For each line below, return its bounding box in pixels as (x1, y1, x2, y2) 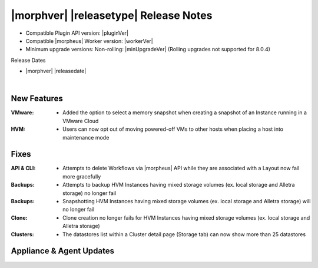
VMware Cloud (62, 117, 99, 124)
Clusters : (11, 230, 35, 238)
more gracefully (62, 173, 101, 180)
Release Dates (11, 57, 46, 64)
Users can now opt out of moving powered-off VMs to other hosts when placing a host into (62, 125, 284, 133)
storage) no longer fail (62, 189, 117, 197)
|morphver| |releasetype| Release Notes (11, 9, 213, 22)
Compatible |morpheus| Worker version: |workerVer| (25, 37, 153, 44)
